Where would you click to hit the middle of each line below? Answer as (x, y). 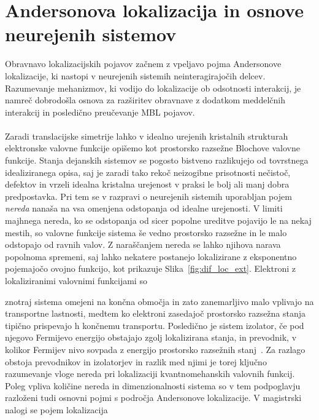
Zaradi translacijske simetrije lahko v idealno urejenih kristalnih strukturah (147, 136)
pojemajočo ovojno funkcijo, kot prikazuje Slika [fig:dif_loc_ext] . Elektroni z (151, 268)
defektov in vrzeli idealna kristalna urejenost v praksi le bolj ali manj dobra (147, 184)
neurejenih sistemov (91, 34)
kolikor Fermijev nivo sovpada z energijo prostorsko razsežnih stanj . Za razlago (155, 349)
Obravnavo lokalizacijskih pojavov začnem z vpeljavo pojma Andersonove (143, 64)
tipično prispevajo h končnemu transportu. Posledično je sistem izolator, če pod (155, 325)
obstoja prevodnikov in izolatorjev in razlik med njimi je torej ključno (136, 361)
